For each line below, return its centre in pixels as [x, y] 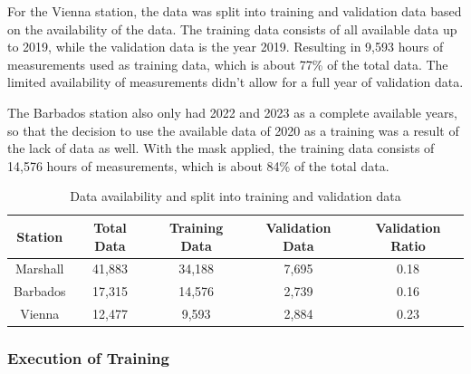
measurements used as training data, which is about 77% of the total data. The [228, 64]
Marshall [40, 269]
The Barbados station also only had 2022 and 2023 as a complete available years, [232, 112]
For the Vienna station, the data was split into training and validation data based [235, 11]
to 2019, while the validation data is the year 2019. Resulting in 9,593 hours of [226, 47]
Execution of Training [88, 358]
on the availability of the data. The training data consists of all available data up [232, 29]
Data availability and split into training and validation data [235, 196]
